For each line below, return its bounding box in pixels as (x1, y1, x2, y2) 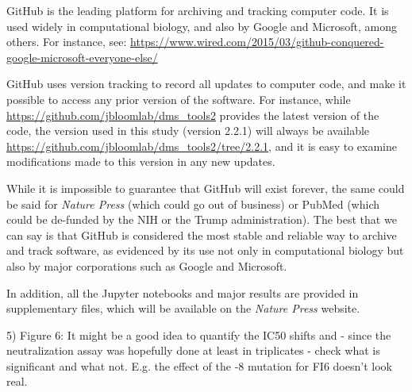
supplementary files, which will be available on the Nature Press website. (6, 300, 360, 317)
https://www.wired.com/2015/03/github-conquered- (130, 33, 384, 50)
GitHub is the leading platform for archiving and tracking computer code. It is (6, 2, 389, 18)
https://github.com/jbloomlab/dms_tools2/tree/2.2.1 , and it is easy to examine (6, 137, 398, 154)
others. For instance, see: (6, 33, 127, 50)
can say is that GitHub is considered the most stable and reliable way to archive (6, 226, 397, 243)
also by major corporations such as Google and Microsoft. (6, 257, 287, 274)
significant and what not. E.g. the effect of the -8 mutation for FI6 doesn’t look (6, 357, 392, 374)
